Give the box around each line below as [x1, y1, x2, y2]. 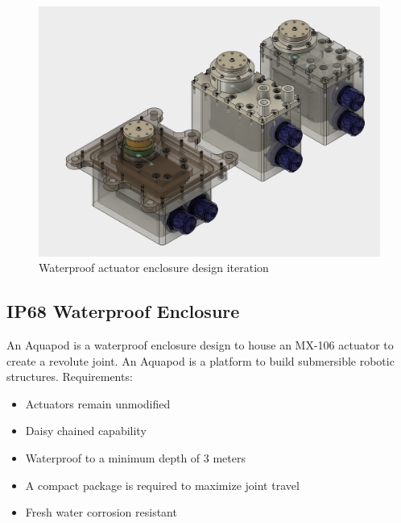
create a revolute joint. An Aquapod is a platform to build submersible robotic [6, 352, 395, 369]
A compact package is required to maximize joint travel [25, 476, 300, 493]
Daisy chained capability [25, 422, 147, 439]
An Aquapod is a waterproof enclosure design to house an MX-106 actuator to [6, 337, 394, 354]
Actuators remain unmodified [25, 395, 171, 412]
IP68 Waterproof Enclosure [6, 299, 240, 324]
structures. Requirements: [6, 368, 133, 385]
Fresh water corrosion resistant [25, 504, 177, 521]
